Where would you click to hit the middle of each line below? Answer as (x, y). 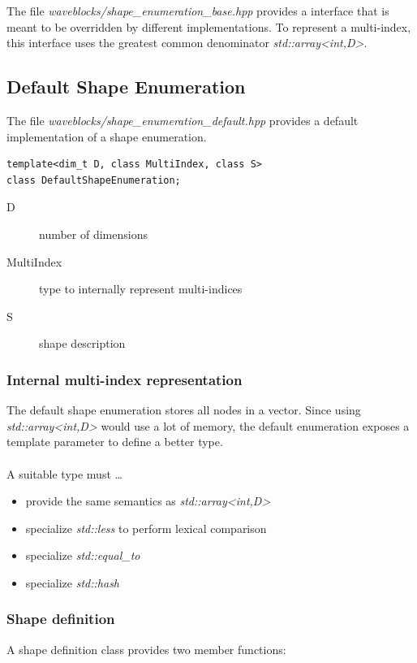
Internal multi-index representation (125, 379)
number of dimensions (93, 234)
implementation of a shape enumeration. (107, 136)
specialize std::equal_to (83, 555)
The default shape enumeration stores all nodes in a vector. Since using (184, 410)
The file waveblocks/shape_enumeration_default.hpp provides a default (183, 120)
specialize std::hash (73, 582)
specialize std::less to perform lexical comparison (146, 528)
